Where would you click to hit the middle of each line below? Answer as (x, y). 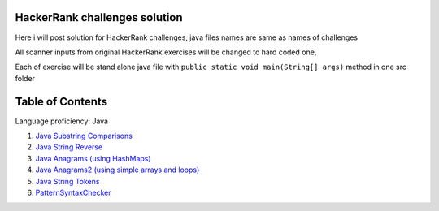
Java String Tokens (67, 181)
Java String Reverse (69, 147)
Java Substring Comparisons (84, 136)
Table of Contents (61, 101)
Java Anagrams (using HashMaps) (93, 158)
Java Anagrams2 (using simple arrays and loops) (117, 170)
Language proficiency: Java (62, 121)
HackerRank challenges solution (99, 17)
